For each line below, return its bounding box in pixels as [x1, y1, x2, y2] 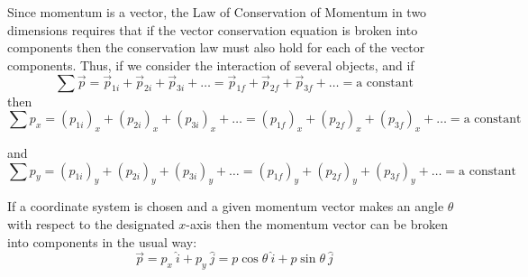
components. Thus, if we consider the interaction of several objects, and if [7, 55, 414, 74]
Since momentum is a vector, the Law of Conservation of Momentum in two [7, 3, 427, 21]
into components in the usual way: [7, 232, 197, 251]
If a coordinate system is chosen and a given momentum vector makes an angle [7, 197, 444, 216]
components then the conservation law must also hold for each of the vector [7, 38, 425, 57]
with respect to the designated [7, 214, 175, 233]
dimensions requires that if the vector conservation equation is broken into [7, 20, 418, 39]
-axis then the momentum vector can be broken [186, 214, 448, 233]
